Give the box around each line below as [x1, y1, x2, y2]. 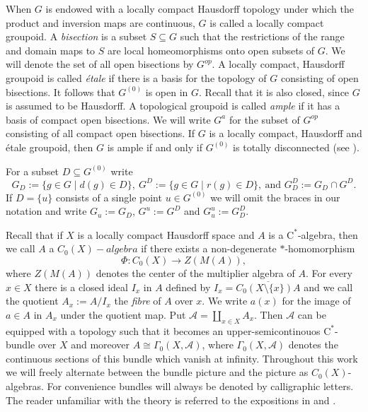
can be [297, 307, 326, 322]
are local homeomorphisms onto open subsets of [108, 42, 315, 57]
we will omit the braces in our [210, 189, 340, 204]
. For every [305, 266, 352, 280]
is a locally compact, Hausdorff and [209, 126, 362, 141]
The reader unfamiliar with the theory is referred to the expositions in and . [6, 392, 336, 407]
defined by [166, 279, 211, 294]
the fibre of [114, 293, 161, 308]
